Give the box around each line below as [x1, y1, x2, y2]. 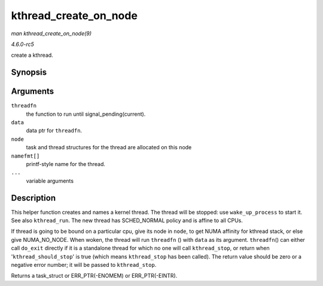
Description [11, 193, 56, 203]
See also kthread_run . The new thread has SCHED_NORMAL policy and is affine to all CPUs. [11, 217, 243, 224]
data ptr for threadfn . [26, 127, 83, 134]
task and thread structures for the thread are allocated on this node [26, 144, 192, 151]
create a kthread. [11, 51, 53, 59]
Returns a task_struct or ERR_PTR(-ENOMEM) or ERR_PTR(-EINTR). [11, 272, 178, 279]
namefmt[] [11, 152, 40, 159]
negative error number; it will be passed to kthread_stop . [11, 262, 157, 269]
